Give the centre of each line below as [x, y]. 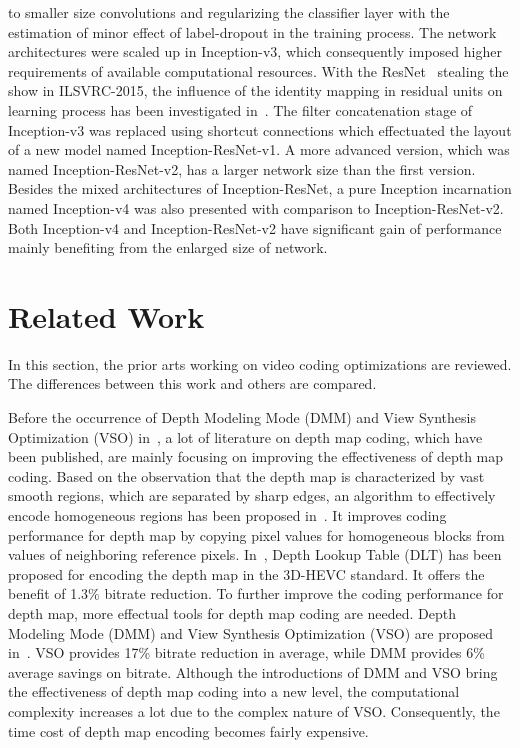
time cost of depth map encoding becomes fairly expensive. [188, 730]
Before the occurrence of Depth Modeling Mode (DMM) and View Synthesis [242, 417]
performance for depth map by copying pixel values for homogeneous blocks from [256, 534]
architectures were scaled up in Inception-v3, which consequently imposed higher [255, 51]
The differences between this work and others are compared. [192, 383]
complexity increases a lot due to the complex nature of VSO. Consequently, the [254, 710]
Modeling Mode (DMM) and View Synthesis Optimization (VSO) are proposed [251, 632]
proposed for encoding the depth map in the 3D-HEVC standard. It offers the [246, 573]
